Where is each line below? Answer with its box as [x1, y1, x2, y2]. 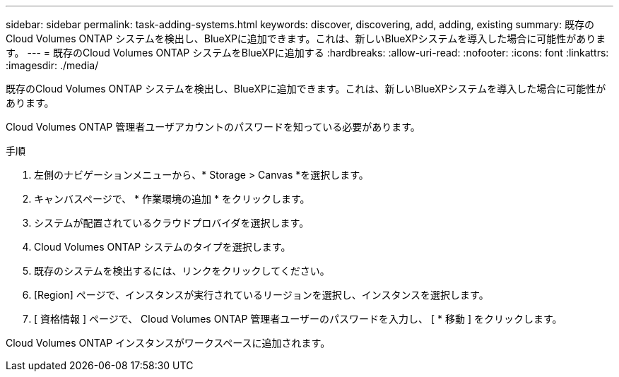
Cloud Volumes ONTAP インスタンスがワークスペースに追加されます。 [6, 337, 331, 349]
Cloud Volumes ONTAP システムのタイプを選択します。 [34, 241, 291, 253]
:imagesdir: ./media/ [6, 59, 99, 71]
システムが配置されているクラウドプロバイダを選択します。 [34, 217, 309, 229]
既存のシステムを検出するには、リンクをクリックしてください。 [34, 265, 330, 277]
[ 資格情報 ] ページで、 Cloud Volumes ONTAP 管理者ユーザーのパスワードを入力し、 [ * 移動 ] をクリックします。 [34, 313, 562, 325]
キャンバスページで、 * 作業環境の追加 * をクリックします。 [34, 193, 310, 205]
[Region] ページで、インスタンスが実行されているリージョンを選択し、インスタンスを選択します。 [34, 289, 489, 301]
